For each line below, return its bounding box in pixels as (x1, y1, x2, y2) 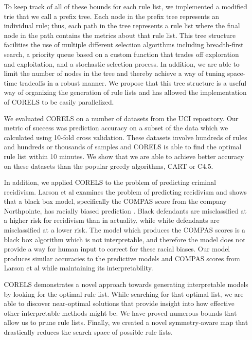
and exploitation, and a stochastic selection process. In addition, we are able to (4, 58, 240, 69)
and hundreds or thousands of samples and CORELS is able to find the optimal (4, 142, 242, 152)
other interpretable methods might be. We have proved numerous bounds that (4, 307, 237, 318)
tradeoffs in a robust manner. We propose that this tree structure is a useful (19, 77, 247, 88)
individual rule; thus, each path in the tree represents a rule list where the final (4, 20, 240, 31)
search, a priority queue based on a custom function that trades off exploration (4, 49, 239, 59)
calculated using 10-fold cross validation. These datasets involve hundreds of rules (4, 132, 247, 142)
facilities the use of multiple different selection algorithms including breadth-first (4, 39, 244, 50)
